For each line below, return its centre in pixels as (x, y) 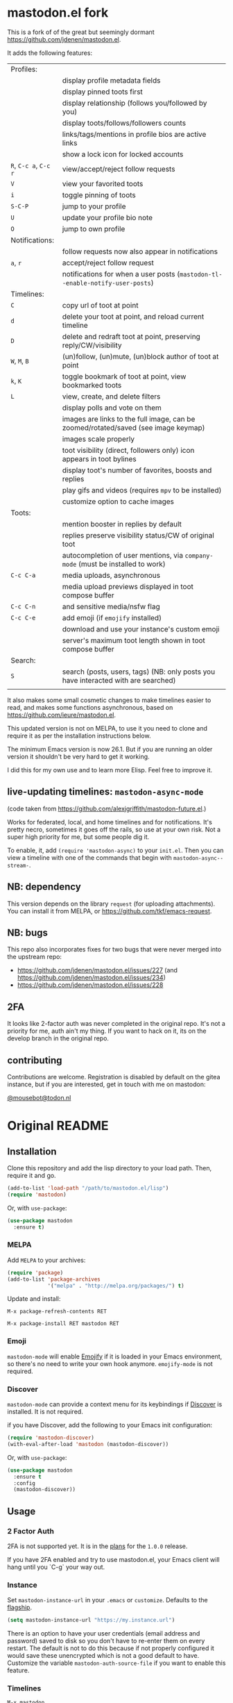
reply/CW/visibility (92, 345)
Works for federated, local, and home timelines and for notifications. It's (110, 822)
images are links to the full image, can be (129, 419)
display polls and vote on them (112, 408)
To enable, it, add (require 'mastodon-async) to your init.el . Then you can (115, 850)
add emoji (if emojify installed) (112, 617)
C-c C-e (23, 617)
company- (199, 556)
